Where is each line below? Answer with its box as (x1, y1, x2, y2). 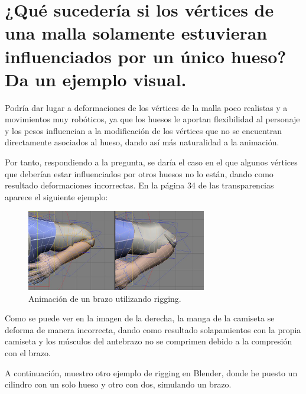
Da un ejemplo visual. (5, 67, 187, 91)
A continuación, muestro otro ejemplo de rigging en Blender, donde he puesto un (5, 366, 298, 379)
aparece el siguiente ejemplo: (5, 190, 108, 203)
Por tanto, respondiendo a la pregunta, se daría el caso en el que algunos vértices (5, 156, 298, 168)
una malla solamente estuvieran (5, 21, 268, 45)
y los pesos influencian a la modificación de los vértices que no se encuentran (5, 124, 282, 136)
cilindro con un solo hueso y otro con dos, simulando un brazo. (5, 378, 232, 390)
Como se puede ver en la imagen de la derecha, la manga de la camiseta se (5, 312, 275, 324)
